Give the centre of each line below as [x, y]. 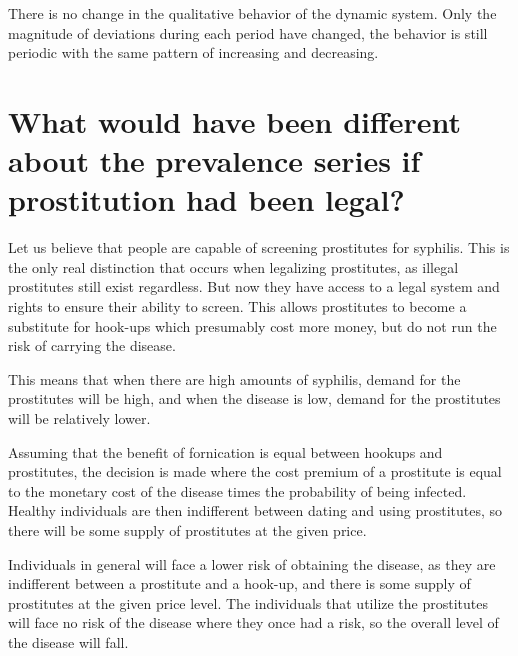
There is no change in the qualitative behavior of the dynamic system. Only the [252, 13]
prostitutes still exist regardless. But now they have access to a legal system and [254, 286]
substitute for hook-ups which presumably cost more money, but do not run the [252, 325]
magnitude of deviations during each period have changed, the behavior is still [248, 32]
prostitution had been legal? [206, 199]
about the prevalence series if [214, 160]
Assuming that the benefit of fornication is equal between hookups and [225, 451]
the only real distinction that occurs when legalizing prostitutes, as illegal [233, 266]
